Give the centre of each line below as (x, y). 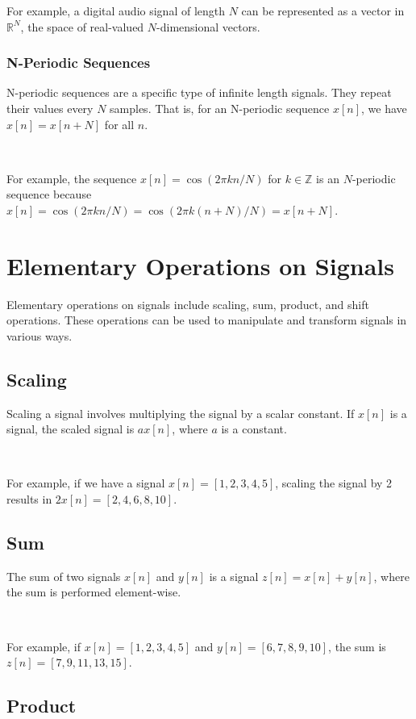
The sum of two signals (64, 576)
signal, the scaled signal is (71, 429)
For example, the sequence (72, 178)
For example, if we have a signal (86, 483)
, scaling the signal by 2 (334, 483)
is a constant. (254, 429)
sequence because (49, 194)
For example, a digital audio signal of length (116, 10)
